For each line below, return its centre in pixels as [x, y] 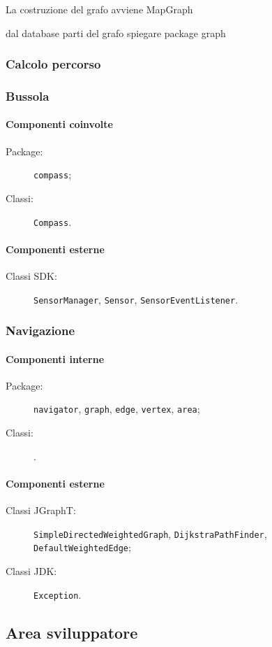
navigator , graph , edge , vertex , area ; [117, 409]
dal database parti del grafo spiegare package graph [116, 33]
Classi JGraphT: [41, 510]
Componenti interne [55, 358]
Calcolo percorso [53, 64]
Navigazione [40, 330]
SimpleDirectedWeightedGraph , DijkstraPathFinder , [150, 533]
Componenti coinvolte [59, 124]
